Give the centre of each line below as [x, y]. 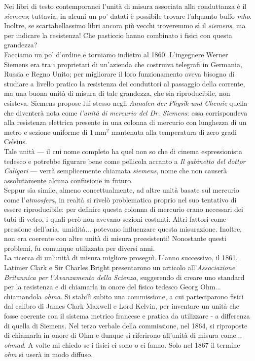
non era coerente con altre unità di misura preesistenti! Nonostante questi [115, 238]
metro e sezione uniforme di [46, 132]
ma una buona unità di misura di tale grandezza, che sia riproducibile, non [117, 93]
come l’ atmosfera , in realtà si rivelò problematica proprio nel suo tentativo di [120, 199]
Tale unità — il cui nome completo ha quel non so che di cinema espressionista [123, 151]
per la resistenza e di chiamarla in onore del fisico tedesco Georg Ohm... [113, 287]
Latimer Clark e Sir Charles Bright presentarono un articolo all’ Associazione [120, 267]
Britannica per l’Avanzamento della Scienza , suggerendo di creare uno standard [124, 277]
